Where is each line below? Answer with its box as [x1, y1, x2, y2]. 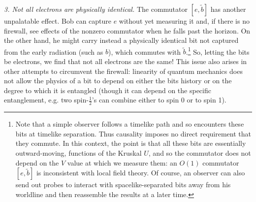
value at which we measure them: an [67, 157, 177, 168]
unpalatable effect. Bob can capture [4, 16, 112, 26]
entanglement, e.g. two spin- [4, 95, 89, 105]
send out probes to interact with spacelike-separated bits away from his [15, 179, 231, 190]
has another [210, 4, 246, 14]
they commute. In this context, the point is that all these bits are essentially [15, 138, 246, 148]
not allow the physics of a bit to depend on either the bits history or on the [4, 75, 232, 86]
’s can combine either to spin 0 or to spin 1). [92, 95, 226, 105]
